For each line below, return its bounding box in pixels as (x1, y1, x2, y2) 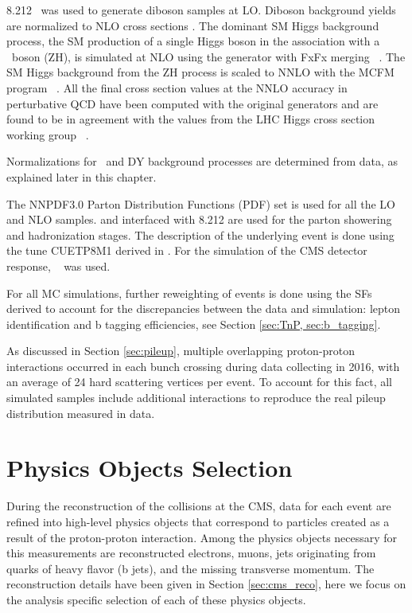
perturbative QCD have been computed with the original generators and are (6, 95, 379, 111)
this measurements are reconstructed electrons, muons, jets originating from (6, 545, 376, 561)
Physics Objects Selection (6, 451, 293, 484)
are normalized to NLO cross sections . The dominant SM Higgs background (6, 17, 379, 33)
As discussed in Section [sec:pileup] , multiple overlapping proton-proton (6, 342, 356, 359)
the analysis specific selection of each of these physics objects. (6, 591, 306, 607)
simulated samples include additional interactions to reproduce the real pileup (6, 389, 386, 406)
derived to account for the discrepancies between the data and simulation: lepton (6, 300, 401, 317)
